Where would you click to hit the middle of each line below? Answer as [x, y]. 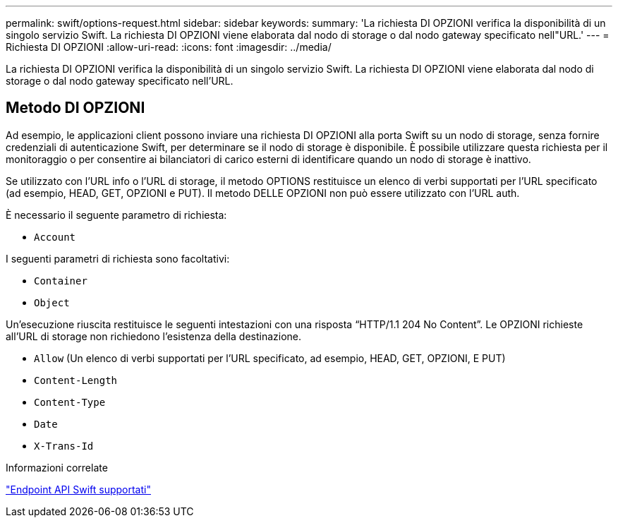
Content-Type [70, 402]
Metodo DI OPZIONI [75, 108]
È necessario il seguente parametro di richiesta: [116, 215]
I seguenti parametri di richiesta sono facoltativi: [118, 258]
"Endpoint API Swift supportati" [78, 489]
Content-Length [76, 380]
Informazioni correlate [57, 467]
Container [61, 281]
